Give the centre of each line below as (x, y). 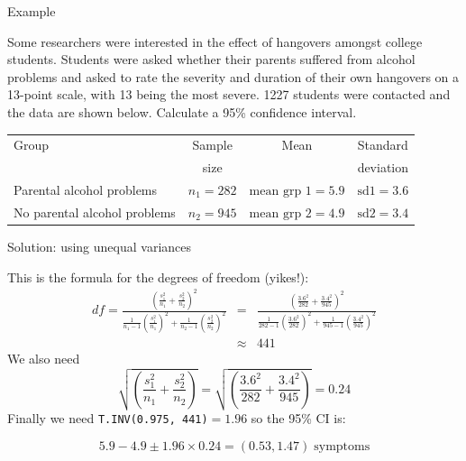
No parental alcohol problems (95, 212)
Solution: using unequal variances (100, 246)
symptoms (342, 446)
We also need (44, 358)
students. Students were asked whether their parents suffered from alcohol (211, 59)
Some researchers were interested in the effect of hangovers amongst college (215, 41)
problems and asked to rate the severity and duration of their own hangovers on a (233, 76)
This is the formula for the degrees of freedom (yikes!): (158, 277)
